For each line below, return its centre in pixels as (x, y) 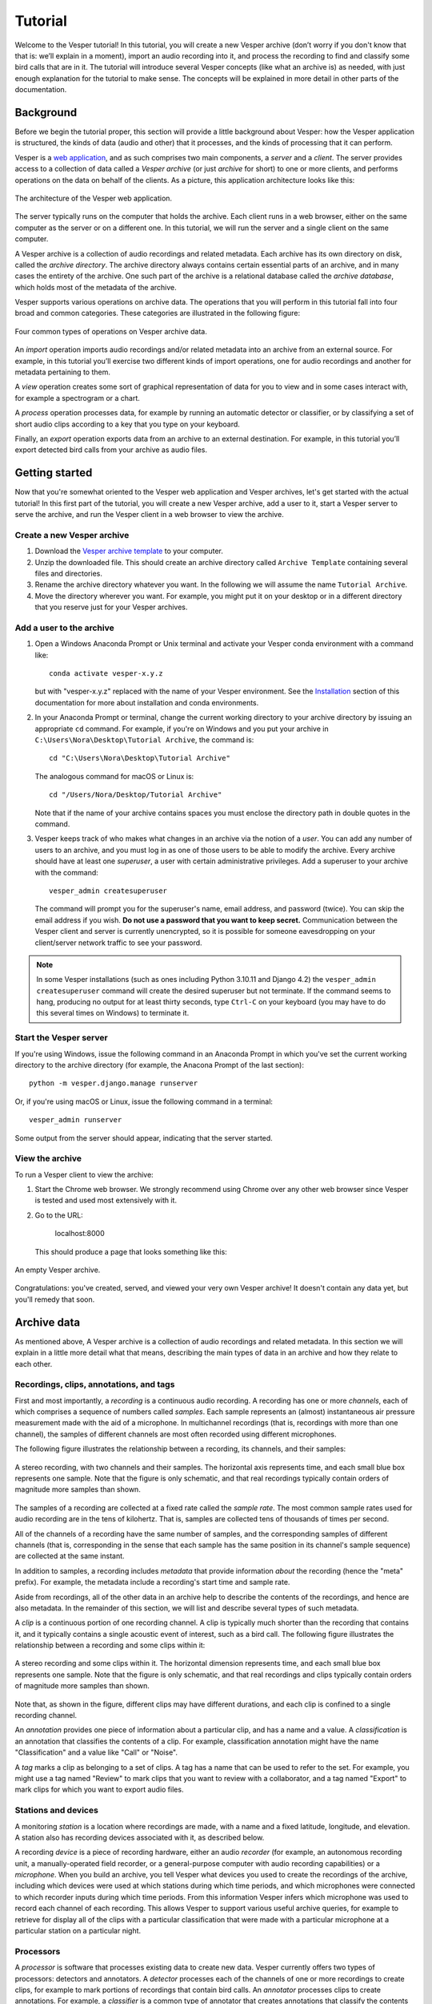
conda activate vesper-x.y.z (106, 674)
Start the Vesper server (61, 1038)
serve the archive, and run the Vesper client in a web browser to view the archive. (149, 515)
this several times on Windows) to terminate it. (113, 1013)
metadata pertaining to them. (63, 372)
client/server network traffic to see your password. (119, 943)
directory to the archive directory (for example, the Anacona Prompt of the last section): (159, 1065)
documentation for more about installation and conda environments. (147, 702)
